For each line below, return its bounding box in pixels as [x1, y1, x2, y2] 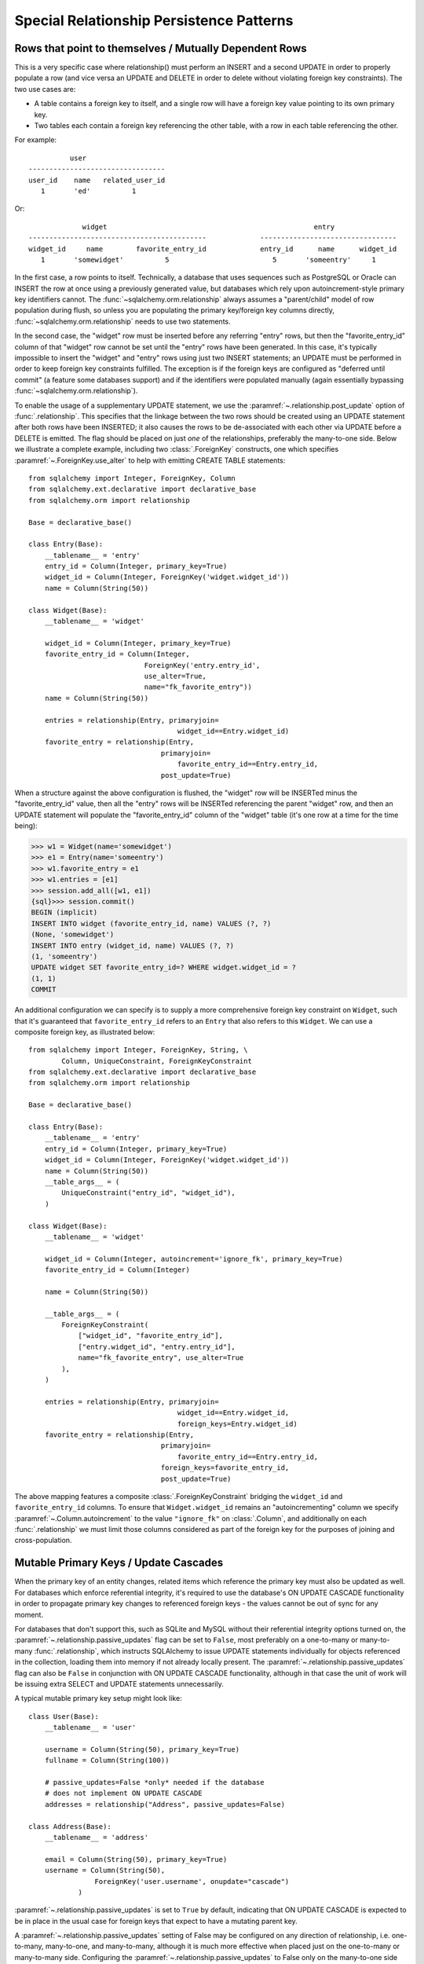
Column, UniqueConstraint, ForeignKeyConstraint [61, 1057, 253, 1065]
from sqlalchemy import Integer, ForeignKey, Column [28, 474, 236, 482]
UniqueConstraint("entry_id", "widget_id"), [61, 1189, 236, 1197]
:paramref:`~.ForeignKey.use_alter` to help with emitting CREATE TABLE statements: [14, 456, 286, 465]
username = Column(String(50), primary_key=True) [44, 1745, 239, 1753]
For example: [14, 135, 57, 145]
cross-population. [14, 1536, 72, 1545]
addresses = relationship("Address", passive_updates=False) [44, 1800, 286, 1808]
